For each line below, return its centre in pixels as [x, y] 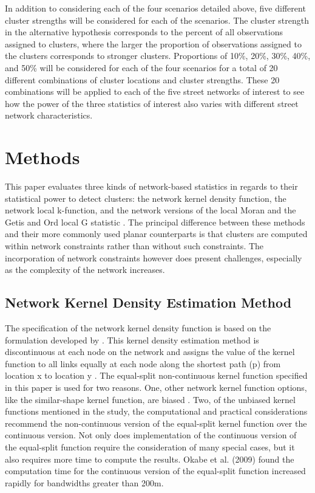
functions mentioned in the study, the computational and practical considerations [156, 411]
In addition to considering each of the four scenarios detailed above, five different [155, 8]
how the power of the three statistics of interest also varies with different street [152, 103]
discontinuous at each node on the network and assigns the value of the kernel [150, 352]
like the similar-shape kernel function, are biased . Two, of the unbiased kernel [150, 399]
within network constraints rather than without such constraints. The [134, 246]
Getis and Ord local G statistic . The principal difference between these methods [155, 222]
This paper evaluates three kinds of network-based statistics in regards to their [151, 186]
